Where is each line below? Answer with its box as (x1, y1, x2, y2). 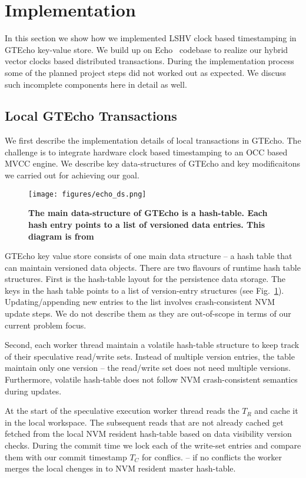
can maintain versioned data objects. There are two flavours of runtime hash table (5, 261, 301, 273)
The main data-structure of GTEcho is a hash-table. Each (28, 207, 268, 219)
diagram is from (28, 230, 94, 242)
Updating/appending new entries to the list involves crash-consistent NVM (5, 296, 275, 308)
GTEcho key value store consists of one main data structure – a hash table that (5, 250, 292, 262)
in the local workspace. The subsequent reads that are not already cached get (5, 416, 284, 428)
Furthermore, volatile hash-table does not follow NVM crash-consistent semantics (5, 373, 298, 386)
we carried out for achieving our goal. (5, 169, 139, 181)
